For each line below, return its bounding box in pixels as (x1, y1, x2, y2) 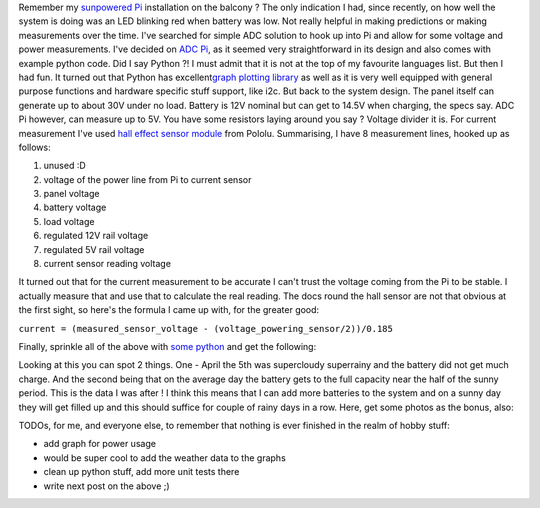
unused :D (43, 160, 87, 172)
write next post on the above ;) (43, 480, 170, 492)
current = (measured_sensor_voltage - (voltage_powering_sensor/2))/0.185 (18, 323, 394, 334)
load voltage (43, 215, 95, 227)
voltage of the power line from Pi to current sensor (43, 173, 252, 185)
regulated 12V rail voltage (43, 230, 149, 242)
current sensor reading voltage (43, 258, 172, 270)
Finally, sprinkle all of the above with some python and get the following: (18, 340, 317, 352)
